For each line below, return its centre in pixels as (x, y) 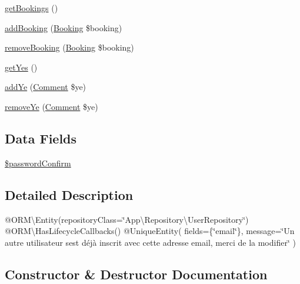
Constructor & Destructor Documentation (136, 274)
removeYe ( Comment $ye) (51, 106)
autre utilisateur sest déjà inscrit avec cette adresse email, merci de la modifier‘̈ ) (150, 242)
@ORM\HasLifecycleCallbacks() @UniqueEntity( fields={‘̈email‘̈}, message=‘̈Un (150, 231)
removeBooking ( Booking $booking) (69, 47)
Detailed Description (69, 194)
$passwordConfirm (38, 163)
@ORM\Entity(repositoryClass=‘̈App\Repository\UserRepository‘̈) (127, 219)
